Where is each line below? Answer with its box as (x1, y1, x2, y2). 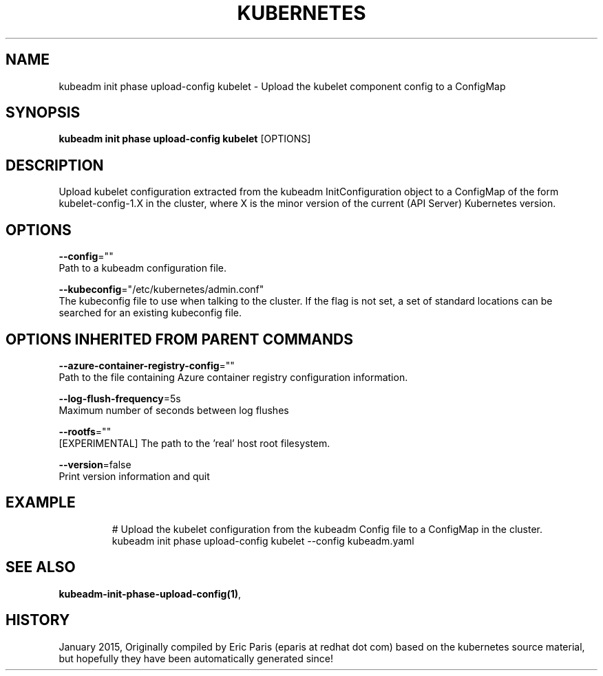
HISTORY (6, 611, 70, 629)
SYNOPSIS (6, 104, 81, 122)
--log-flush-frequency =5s (59, 392, 181, 404)
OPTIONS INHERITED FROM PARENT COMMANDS (6, 330, 353, 348)
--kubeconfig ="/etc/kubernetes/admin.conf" (59, 283, 264, 296)
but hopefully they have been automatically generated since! (59, 652, 333, 664)
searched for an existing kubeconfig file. (59, 307, 242, 319)
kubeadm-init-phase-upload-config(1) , (59, 587, 242, 600)
